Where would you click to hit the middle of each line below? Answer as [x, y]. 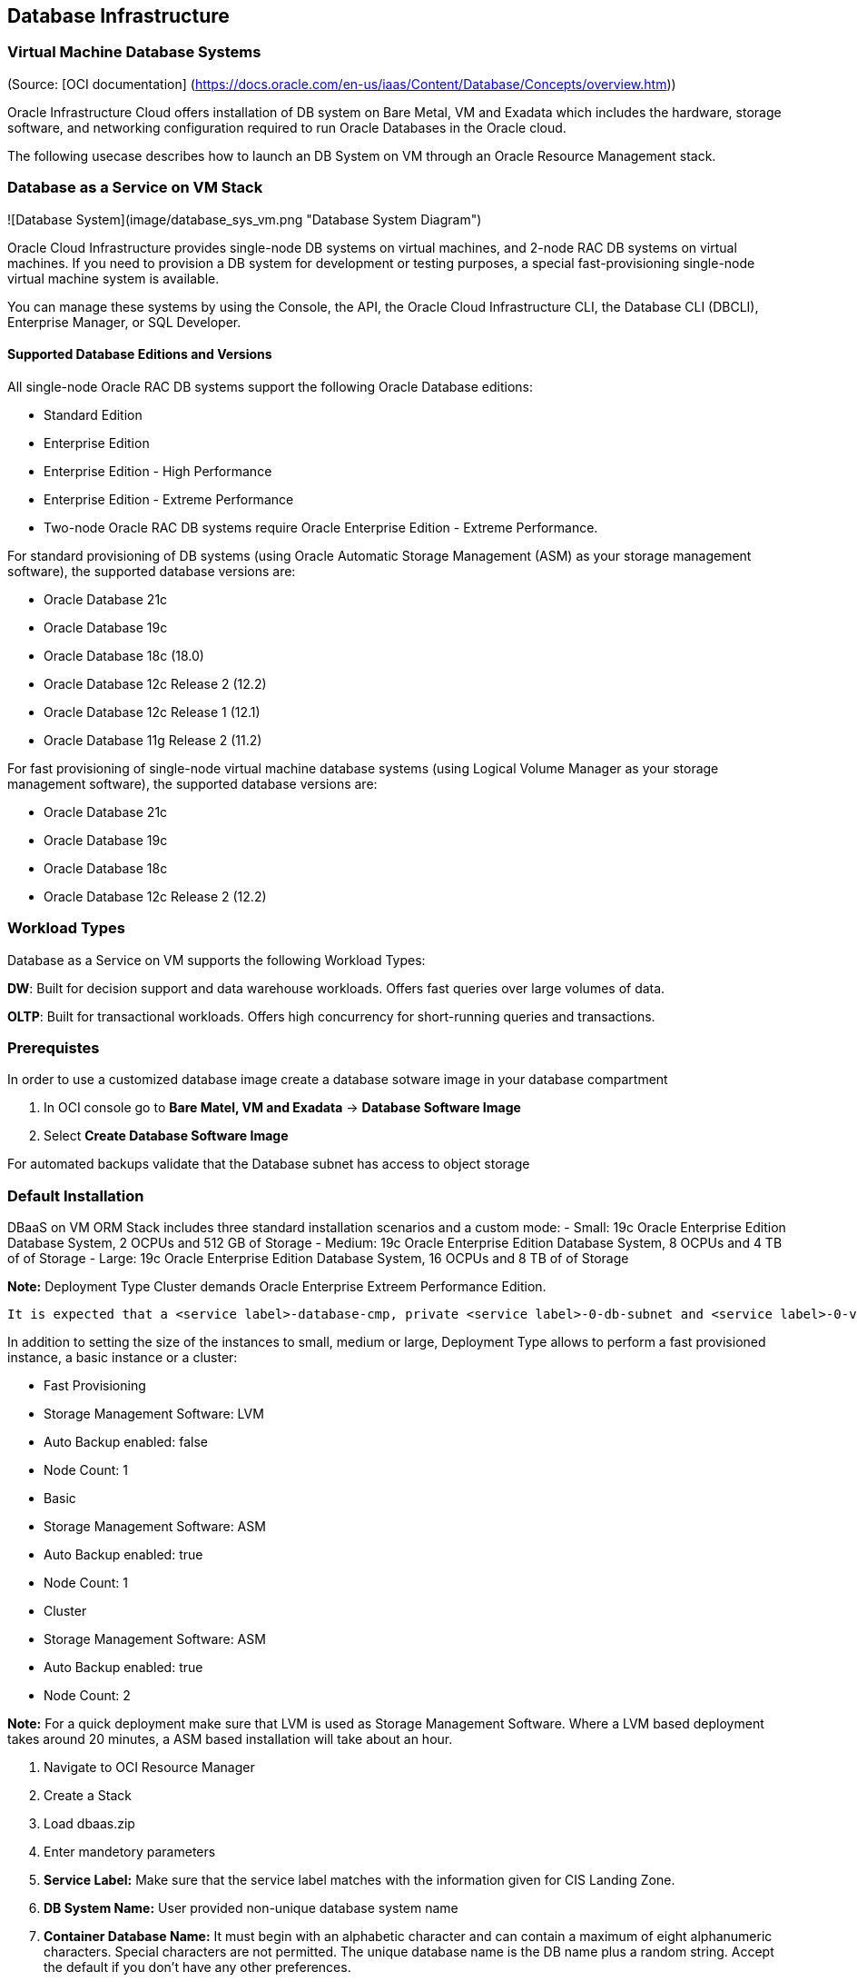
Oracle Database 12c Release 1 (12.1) [152, 712]
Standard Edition [93, 414]
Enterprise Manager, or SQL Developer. [124, 322]
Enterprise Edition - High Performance [158, 471]
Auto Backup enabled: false [126, 1442]
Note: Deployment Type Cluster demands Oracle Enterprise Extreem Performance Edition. [277, 1287]
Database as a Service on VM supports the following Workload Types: [217, 960]
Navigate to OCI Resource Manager [149, 1768]
